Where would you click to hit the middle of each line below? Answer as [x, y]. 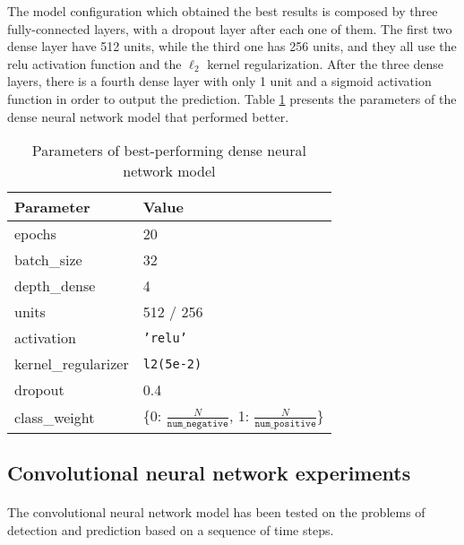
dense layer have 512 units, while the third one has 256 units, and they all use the [232, 46]
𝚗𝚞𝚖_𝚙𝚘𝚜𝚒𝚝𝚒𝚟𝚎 [285, 423]
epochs [35, 234]
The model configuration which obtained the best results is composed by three [223, 11]
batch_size [48, 260]
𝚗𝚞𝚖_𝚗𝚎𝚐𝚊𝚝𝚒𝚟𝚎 [198, 423]
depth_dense [55, 286]
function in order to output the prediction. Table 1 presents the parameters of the [232, 98]
